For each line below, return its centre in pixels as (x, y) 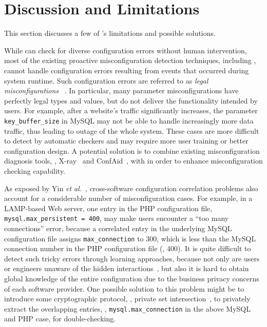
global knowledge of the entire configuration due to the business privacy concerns (132, 278)
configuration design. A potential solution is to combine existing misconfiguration (132, 150)
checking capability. (35, 170)
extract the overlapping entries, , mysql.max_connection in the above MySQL (127, 308)
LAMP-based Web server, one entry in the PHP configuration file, (108, 208)
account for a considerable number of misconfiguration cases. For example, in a (128, 198)
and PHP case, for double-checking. (60, 319)
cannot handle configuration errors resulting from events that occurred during (127, 70)
